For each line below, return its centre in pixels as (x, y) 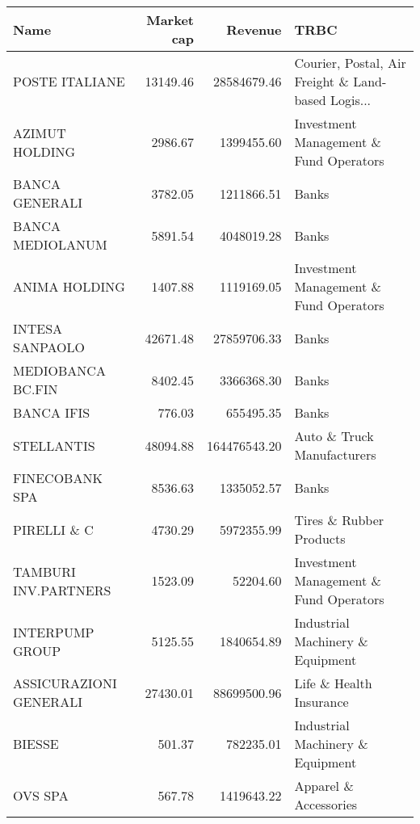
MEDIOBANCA (59, 370)
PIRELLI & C (53, 529)
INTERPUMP (54, 632)
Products (320, 538)
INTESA (38, 328)
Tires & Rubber (339, 520)
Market (170, 20)
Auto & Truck (334, 436)
